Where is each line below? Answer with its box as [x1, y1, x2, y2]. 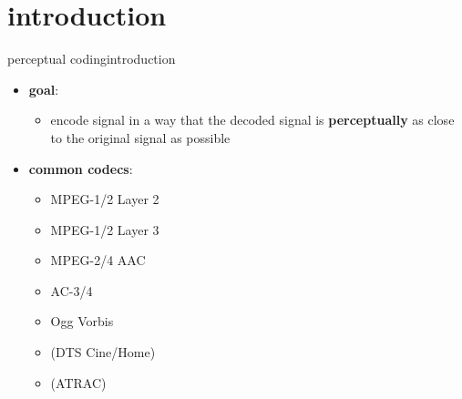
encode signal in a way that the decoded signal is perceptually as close [50, 110, 455, 129]
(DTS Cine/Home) [50, 343, 156, 362]
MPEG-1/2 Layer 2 [50, 189, 159, 209]
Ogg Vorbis [50, 312, 114, 331]
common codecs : [28, 159, 133, 178]
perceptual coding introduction [7, 49, 176, 68]
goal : [28, 79, 59, 98]
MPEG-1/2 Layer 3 [50, 220, 159, 239]
